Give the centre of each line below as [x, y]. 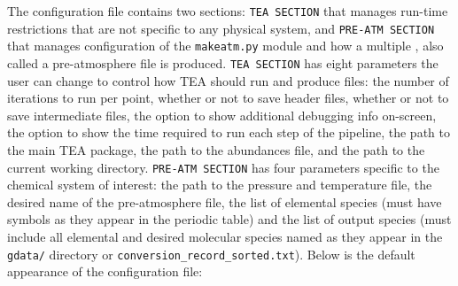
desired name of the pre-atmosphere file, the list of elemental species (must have [225, 201]
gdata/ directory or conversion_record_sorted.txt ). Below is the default [211, 254]
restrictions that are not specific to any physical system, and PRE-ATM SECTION [221, 28]
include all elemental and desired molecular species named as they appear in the [225, 237]
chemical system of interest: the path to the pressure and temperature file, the [220, 185]
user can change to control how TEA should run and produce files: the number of [228, 80]
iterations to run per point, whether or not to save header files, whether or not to [228, 98]
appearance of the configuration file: [105, 271]
